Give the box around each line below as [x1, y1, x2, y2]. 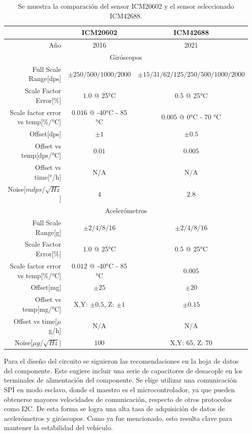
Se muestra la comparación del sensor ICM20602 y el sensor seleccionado [18, 1, 234, 11]
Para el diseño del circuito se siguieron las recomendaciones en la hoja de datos [4, 356, 239, 366]
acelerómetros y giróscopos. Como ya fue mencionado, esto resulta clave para [4, 413, 233, 423]
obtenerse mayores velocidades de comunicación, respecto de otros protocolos [4, 394, 232, 404]
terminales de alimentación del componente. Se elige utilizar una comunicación [4, 375, 237, 385]
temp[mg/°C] [22, 303, 62, 314]
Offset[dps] [30, 129, 62, 139]
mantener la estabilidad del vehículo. [4, 422, 113, 433]
